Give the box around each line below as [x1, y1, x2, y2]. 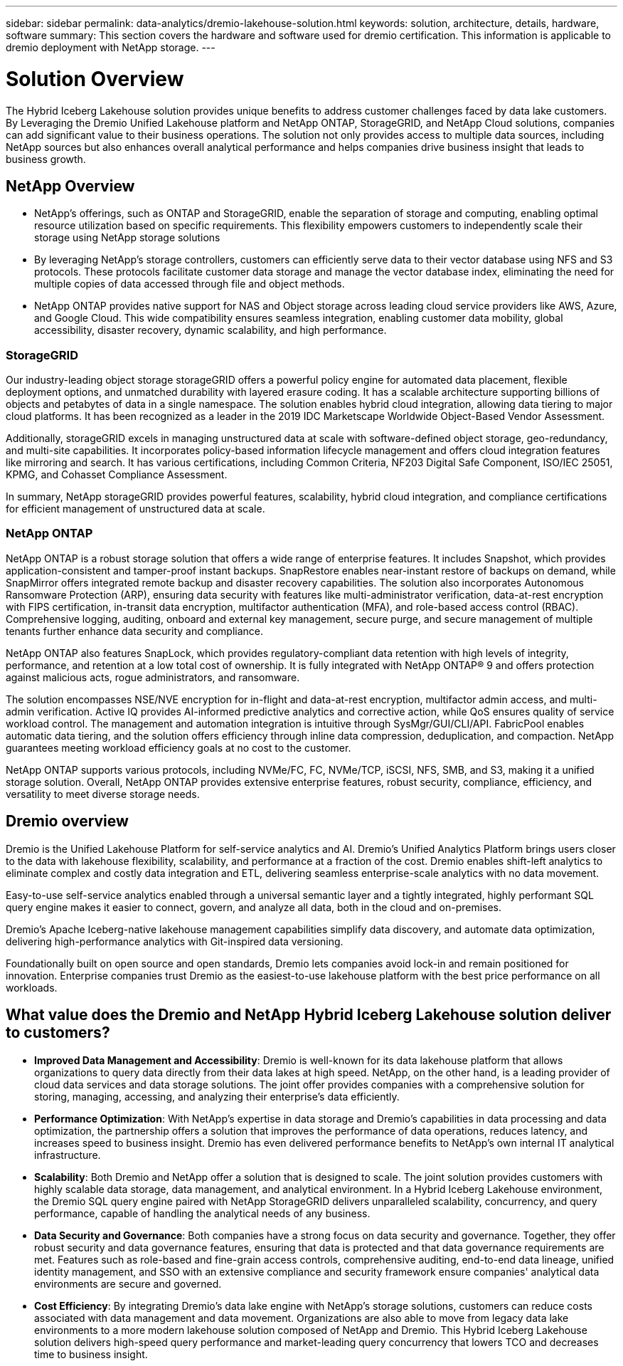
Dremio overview [6, 812, 129, 831]
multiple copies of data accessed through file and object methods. [34, 278, 345, 290]
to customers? [6, 1024, 110, 1042]
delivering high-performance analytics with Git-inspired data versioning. [6, 935, 344, 947]
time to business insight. [34, 1347, 148, 1360]
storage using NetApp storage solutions [34, 231, 220, 244]
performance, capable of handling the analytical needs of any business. [34, 1207, 371, 1219]
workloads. [6, 981, 58, 994]
